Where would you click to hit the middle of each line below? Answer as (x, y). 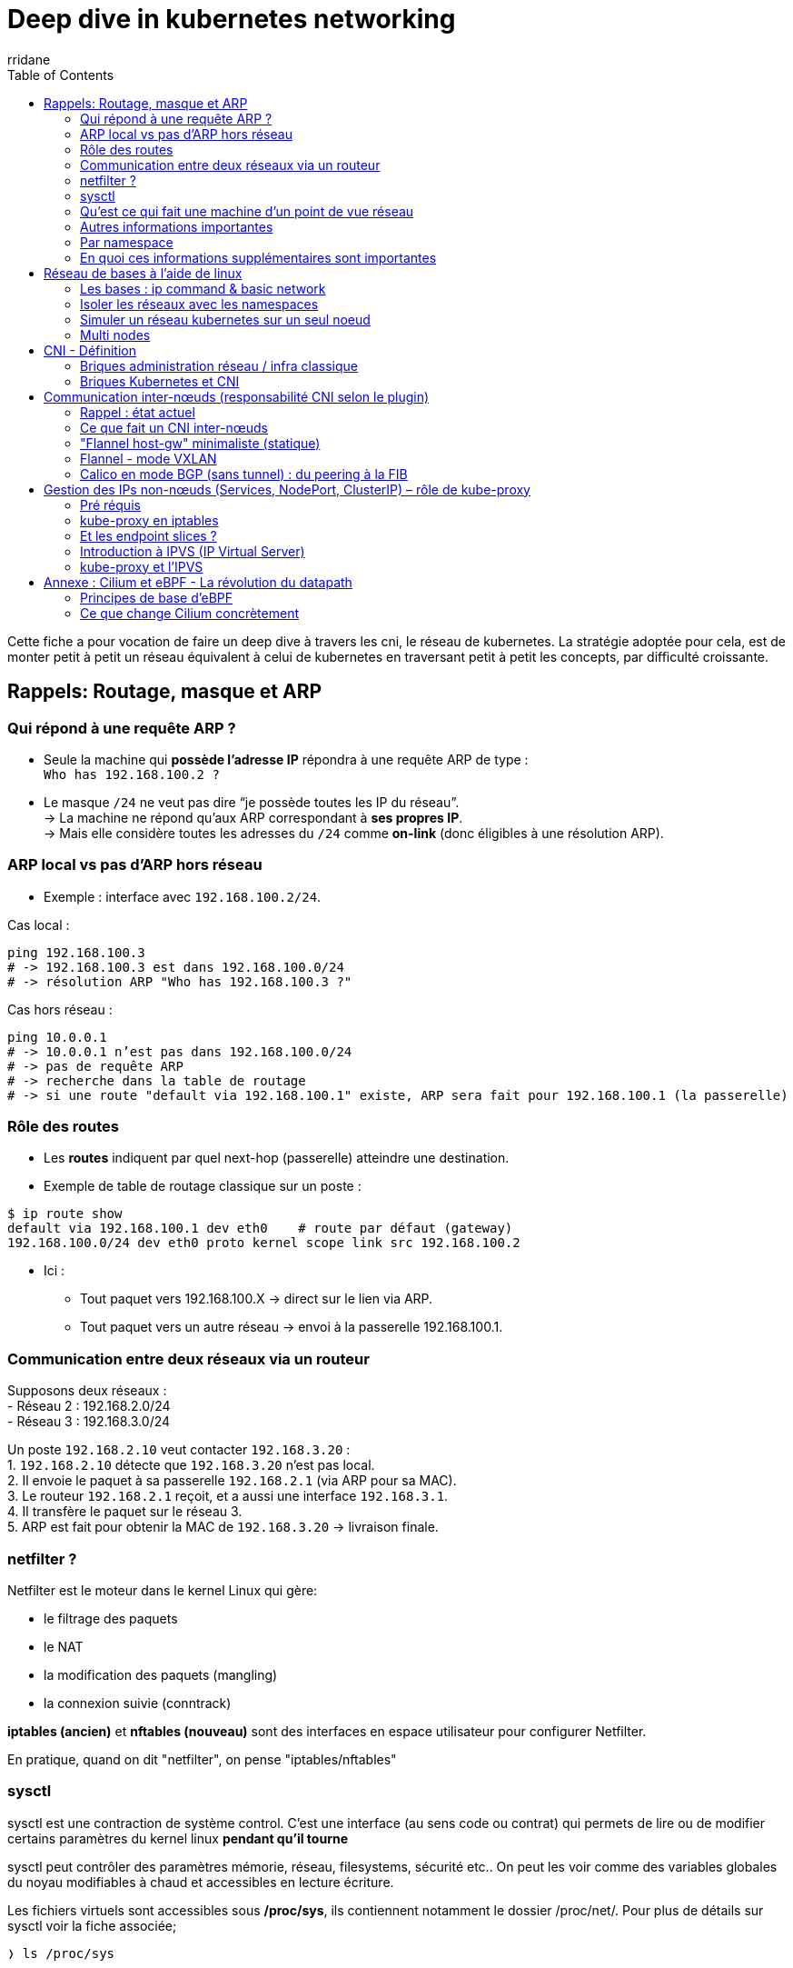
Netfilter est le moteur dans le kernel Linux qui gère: (163, 1590)
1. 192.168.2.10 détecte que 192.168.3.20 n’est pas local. (191, 1465)
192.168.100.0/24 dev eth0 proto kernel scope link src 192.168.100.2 (264, 1243)
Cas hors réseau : (60, 1009)
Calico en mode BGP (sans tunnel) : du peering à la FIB (244, 474)
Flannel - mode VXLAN (149, 458)
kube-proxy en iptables (149, 520)
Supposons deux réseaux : (87, 1391)
